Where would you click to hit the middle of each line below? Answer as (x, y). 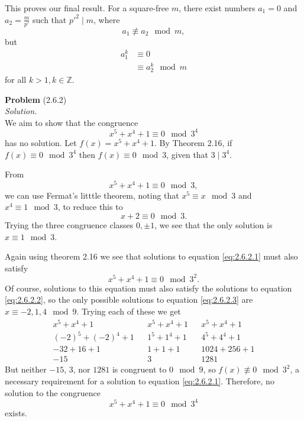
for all (16, 80)
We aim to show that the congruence (72, 122)
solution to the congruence (53, 392)
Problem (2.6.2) (36, 99)
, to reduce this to (90, 207)
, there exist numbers (217, 8)
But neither (26, 369)
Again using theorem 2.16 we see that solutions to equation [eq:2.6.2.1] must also (151, 256)
